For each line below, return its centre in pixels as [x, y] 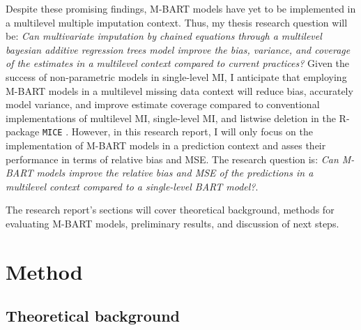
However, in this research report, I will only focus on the [192, 132]
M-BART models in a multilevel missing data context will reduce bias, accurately [179, 90]
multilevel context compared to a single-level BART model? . [132, 186]
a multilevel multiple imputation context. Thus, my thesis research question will [177, 22]
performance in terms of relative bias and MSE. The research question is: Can [172, 159]
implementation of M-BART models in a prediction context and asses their [166, 145]
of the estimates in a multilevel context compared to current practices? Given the [178, 63]
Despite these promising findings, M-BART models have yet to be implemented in [181, 8]
